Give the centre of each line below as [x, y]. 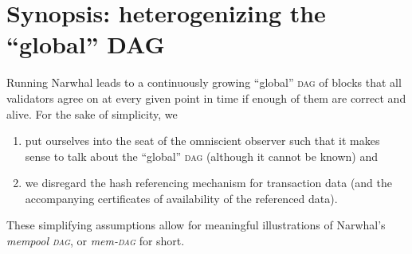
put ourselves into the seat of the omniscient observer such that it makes [202, 141]
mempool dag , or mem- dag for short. [96, 241]
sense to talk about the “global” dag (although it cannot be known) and [202, 156]
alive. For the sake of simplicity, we [92, 113]
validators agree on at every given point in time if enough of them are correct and [206, 98]
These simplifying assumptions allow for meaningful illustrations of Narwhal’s [196, 225]
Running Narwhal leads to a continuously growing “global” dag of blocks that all [204, 82]
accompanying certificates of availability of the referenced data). [181, 198]
